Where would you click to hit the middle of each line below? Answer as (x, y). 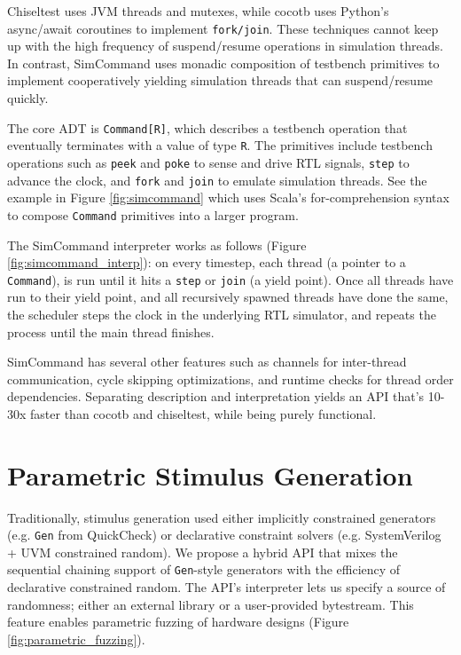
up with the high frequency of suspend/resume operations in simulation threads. (225, 46)
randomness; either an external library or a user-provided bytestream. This (211, 604)
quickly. (28, 98)
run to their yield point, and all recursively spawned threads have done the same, (228, 297)
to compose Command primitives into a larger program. (153, 214)
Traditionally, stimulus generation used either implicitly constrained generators (222, 517)
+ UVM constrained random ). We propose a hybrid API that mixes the (203, 552)
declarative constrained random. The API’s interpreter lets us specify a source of (227, 587)
